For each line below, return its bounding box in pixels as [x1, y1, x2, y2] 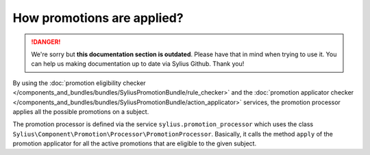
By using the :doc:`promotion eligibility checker [12, 79, 147, 87]
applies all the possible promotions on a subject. [12, 107, 149, 116]
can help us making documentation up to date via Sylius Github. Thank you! [31, 60, 245, 68]
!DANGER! [31, 38, 61, 46]
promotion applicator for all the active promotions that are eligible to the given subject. [12, 139, 257, 147]
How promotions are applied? [12, 10, 184, 25]
